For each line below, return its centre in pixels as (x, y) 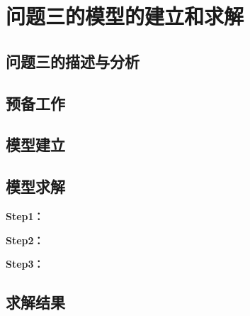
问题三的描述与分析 (73, 61)
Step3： (25, 264)
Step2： (25, 240)
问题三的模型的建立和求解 (125, 16)
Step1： (25, 216)
